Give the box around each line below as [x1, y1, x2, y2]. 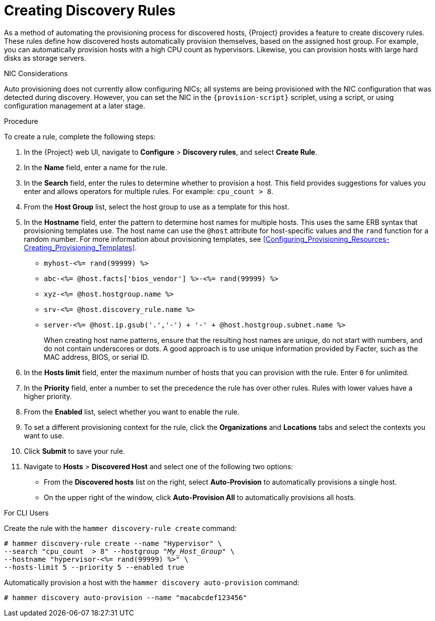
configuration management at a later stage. [4, 101, 145, 110]
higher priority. [24, 392, 72, 401]
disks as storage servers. [4, 53, 87, 62]
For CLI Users [4, 508, 49, 517]
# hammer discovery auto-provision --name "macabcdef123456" [4, 593, 247, 602]
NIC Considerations [4, 69, 68, 78]
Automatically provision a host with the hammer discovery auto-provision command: [4, 578, 299, 587]
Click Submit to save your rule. [24, 446, 125, 455]
